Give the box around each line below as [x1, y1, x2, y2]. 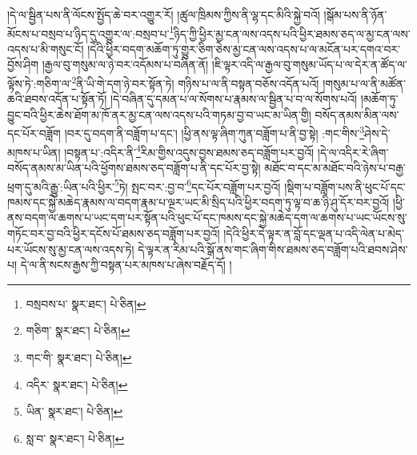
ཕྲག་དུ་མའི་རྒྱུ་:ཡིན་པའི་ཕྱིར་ [7, 178, 114, 195]
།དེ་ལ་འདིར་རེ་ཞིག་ [317, 143, 389, 160]
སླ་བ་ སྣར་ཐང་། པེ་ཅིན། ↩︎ [26, 429, 125, 446]
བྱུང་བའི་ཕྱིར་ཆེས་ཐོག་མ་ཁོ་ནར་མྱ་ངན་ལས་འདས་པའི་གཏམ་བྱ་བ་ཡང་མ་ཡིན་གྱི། [7, 106, 311, 123]
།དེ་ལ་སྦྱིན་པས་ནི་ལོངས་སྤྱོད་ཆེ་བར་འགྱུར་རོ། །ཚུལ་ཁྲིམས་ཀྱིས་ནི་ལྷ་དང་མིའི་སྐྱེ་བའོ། [7, 6, 320, 22]
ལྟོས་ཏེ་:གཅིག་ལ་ [7, 74, 72, 91]
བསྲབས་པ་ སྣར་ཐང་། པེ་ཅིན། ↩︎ [26, 295, 146, 312]
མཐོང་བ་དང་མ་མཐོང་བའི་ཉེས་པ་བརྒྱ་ [264, 159, 406, 175]
